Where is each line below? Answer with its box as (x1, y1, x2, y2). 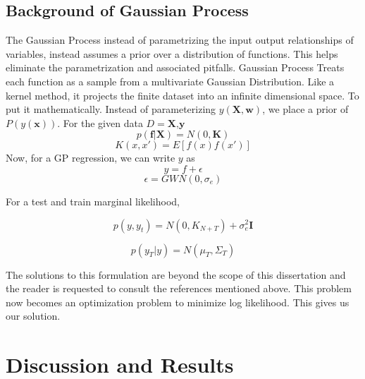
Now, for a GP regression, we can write (6, 150, 175, 165)
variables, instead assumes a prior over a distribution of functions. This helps (6, 46, 338, 61)
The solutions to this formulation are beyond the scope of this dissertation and (6, 267, 346, 282)
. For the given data (57, 115, 143, 130)
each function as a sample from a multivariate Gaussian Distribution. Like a (6, 73, 335, 88)
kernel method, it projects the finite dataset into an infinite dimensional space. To (6, 88, 359, 102)
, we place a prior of (262, 102, 349, 116)
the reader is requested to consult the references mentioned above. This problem (6, 281, 352, 296)
